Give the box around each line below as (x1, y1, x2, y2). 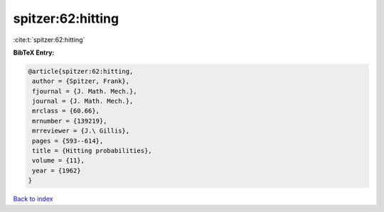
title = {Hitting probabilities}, (32, 147, 152, 155)
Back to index (13, 195, 53, 203)
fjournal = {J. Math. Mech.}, (32, 87, 138, 95)
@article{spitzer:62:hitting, (28, 67, 134, 75)
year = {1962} (32, 167, 81, 174)
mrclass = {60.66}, (32, 107, 100, 115)
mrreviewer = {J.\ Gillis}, (32, 127, 130, 135)
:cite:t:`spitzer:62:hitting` (13, 35, 85, 44)
